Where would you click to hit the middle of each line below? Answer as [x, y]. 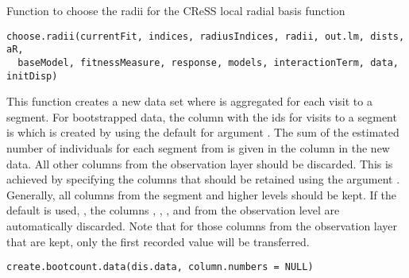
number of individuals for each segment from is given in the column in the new [198, 148]
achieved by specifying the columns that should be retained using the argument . [203, 179]
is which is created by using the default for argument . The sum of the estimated [203, 132]
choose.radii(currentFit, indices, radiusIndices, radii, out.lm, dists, [206, 36]
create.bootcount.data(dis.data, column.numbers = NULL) [160, 267]
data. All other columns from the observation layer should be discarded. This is [200, 163]
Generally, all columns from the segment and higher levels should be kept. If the [201, 194]
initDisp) [32, 76]
